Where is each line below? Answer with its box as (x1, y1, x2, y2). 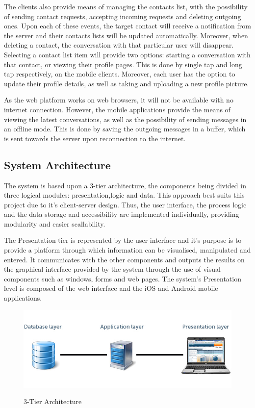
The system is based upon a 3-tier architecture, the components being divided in (4, 180, 246, 190)
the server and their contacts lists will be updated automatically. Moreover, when (4, 30, 248, 40)
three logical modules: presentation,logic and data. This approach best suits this (4, 190, 245, 200)
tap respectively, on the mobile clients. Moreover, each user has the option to (4, 69, 235, 79)
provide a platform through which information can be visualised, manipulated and (4, 245, 251, 255)
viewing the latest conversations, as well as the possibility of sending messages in (4, 114, 247, 124)
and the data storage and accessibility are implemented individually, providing (4, 209, 239, 219)
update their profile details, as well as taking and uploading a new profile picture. (4, 78, 249, 88)
